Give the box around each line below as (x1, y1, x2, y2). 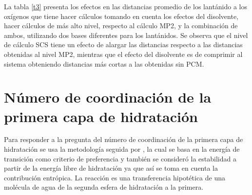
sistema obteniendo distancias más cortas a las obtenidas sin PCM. (4, 58, 204, 69)
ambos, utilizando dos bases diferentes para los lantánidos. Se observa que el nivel (4, 30, 248, 40)
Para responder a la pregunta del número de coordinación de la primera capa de (4, 134, 243, 144)
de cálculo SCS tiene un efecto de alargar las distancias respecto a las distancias (4, 39, 243, 50)
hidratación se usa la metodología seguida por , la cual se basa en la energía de (4, 144, 240, 154)
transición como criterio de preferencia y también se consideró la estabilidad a (4, 153, 236, 163)
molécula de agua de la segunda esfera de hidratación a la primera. (4, 182, 204, 192)
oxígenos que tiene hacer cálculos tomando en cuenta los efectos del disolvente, (4, 11, 239, 21)
